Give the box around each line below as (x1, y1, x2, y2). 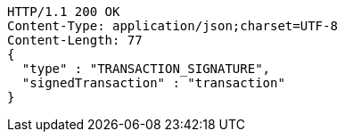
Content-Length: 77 (7, 33, 143, 47)
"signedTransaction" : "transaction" (21, 76, 285, 90)
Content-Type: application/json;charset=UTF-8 (7, 19, 338, 33)
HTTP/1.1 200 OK (7, 4, 120, 19)
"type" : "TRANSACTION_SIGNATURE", (21, 61, 271, 76)
